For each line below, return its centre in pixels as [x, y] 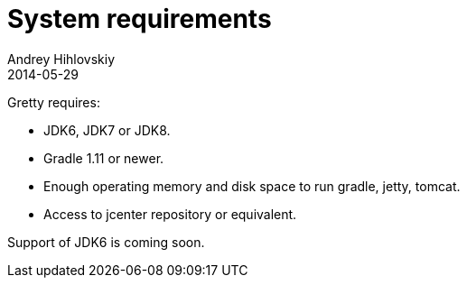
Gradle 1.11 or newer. [104, 158]
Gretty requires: [54, 102]
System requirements [140, 19]
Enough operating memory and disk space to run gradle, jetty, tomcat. [252, 186]
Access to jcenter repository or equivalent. [170, 214]
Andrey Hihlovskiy [61, 59]
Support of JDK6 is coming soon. [106, 242]
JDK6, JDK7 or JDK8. [107, 130]
